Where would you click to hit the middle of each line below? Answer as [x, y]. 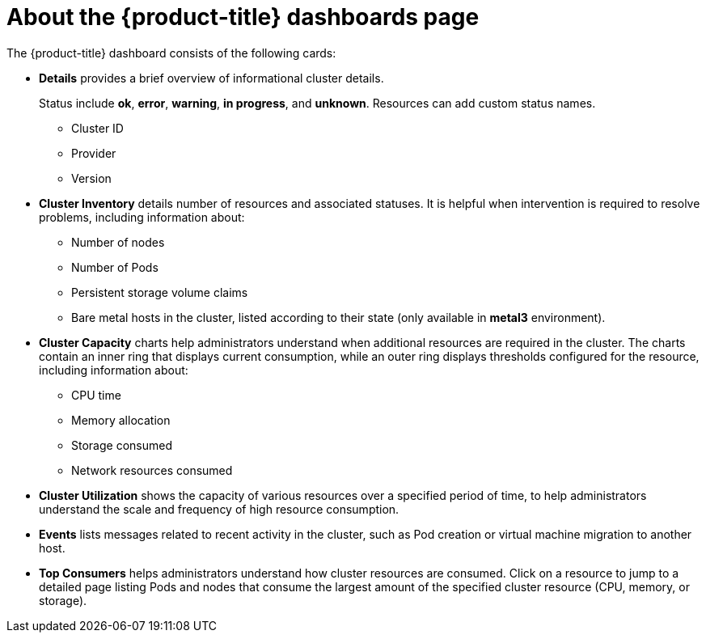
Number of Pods [115, 267]
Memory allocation [121, 420]
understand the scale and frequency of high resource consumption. [219, 509]
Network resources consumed [152, 470]
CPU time [96, 395]
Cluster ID [97, 128]
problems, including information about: [142, 217]
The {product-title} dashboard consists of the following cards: [171, 53]
